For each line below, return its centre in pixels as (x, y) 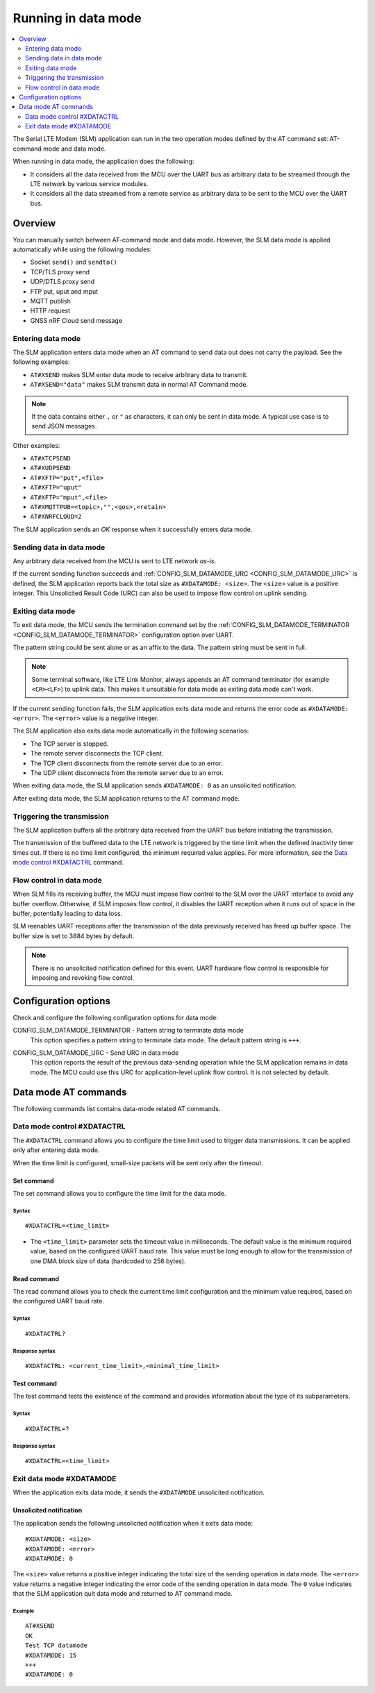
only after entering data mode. (56, 1150)
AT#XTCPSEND (50, 459)
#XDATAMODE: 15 (51, 1655)
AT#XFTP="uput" (56, 487)
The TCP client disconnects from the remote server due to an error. (126, 763)
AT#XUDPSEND (50, 468)
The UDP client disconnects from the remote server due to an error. (127, 773)
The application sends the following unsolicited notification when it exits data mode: (133, 1523)
